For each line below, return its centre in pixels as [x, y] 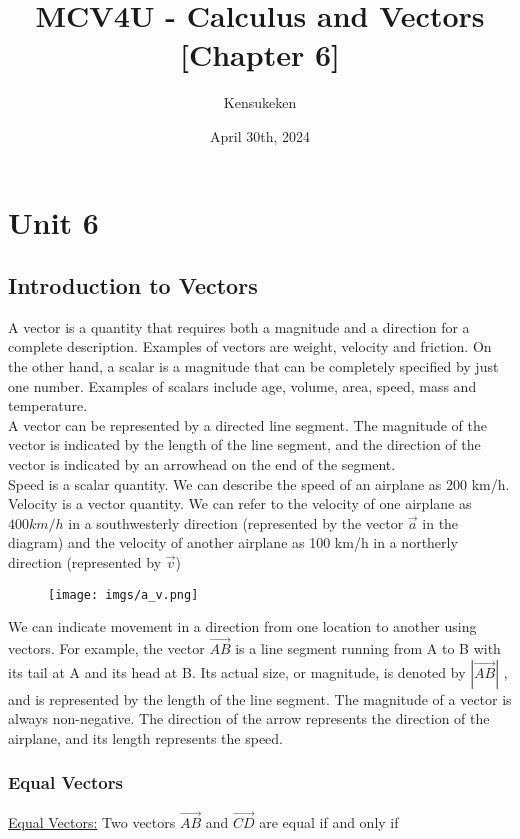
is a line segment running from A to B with [368, 648]
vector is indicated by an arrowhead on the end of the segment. [202, 464]
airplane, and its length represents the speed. [145, 737]
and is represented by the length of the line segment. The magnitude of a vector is [260, 698]
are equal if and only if [329, 821]
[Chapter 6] [260, 54]
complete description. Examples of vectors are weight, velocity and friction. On [250, 346]
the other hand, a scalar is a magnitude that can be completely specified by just [253, 366]
